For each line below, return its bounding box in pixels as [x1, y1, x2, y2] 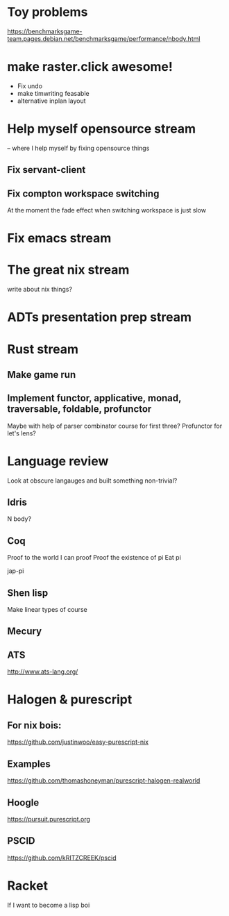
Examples [7, 758, 51, 769]
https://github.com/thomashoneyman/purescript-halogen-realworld [7, 776, 201, 785]
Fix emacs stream [7, 231, 112, 247]
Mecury [7, 626, 42, 638]
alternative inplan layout [17, 97, 86, 105]
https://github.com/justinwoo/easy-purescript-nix [7, 738, 149, 747]
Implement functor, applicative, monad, [7, 392, 182, 404]
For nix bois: [7, 719, 62, 731]
